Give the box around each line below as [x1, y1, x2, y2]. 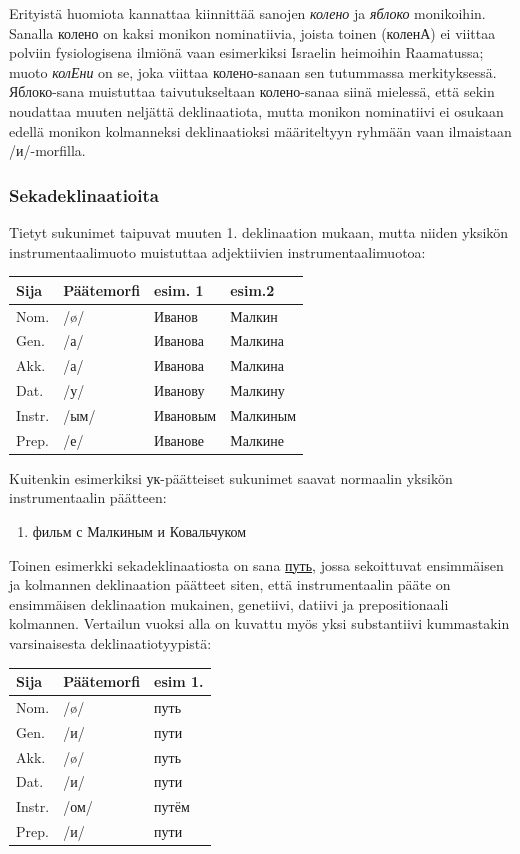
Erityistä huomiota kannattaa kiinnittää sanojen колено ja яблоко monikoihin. [9, 3, 486, 23]
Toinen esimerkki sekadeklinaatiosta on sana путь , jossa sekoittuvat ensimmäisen [9, 554, 504, 575]
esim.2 [230, 279, 275, 300]
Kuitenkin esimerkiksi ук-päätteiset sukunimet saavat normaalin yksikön [9, 467, 453, 488]
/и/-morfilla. [9, 140, 86, 161]
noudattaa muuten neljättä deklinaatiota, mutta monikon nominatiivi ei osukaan [9, 100, 504, 121]
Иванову [154, 380, 205, 401]
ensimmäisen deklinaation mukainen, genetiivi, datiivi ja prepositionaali [9, 593, 449, 614]
